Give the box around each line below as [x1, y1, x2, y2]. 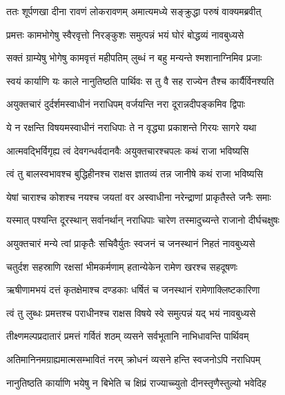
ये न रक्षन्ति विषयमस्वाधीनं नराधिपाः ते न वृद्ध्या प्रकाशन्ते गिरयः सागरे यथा [6, 119, 257, 134]
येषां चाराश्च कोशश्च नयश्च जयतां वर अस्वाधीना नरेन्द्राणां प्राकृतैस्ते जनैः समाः [6, 189, 271, 204]
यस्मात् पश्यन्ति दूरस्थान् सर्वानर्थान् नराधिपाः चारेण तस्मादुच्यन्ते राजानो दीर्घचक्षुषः [6, 213, 279, 227]
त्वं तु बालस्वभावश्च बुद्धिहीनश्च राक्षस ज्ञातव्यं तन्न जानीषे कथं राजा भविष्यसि [6, 166, 264, 181]
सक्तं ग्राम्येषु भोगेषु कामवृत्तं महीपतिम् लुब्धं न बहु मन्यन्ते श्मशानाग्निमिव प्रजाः [6, 50, 262, 65]
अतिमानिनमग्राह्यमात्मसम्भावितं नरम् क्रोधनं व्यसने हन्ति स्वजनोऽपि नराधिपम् [6, 351, 261, 366]
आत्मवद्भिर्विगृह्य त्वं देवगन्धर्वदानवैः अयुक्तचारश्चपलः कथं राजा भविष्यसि [6, 143, 249, 157]
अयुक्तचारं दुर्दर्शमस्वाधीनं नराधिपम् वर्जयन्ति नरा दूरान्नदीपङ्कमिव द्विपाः [6, 97, 246, 111]
